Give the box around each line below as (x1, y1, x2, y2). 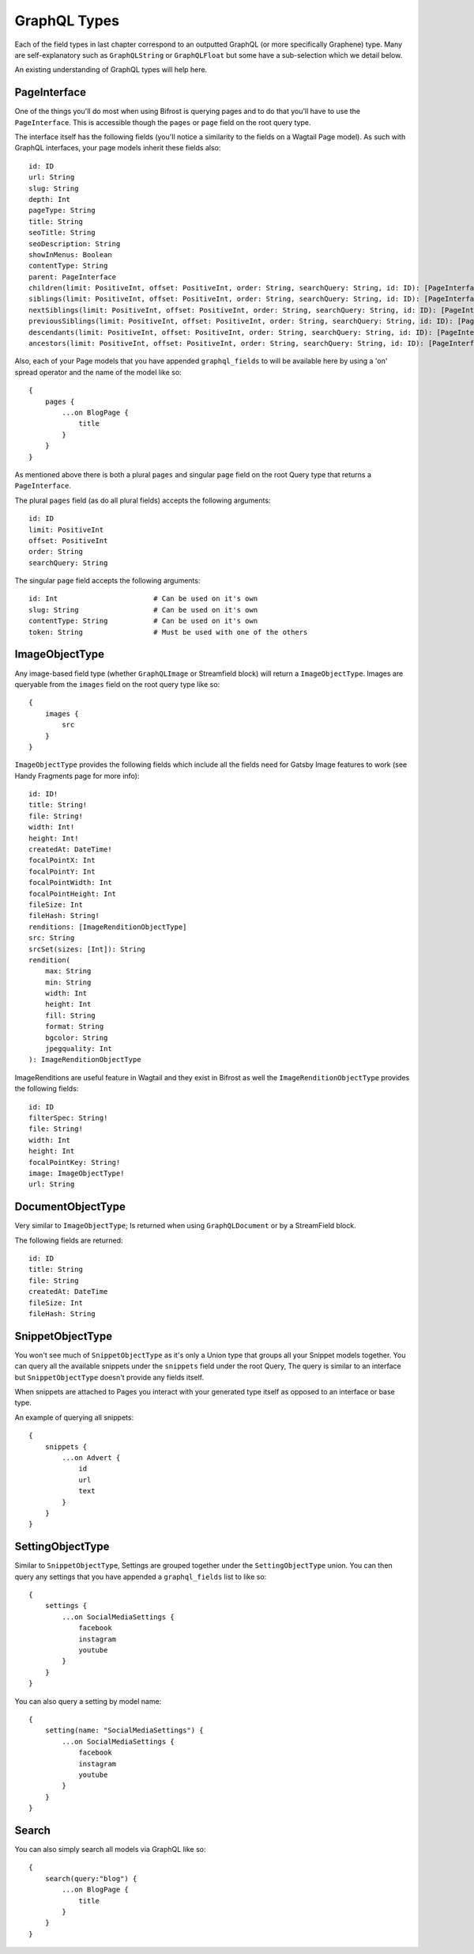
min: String (44, 977, 92, 987)
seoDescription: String (28, 239, 121, 249)
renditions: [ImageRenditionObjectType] (28, 922, 187, 931)
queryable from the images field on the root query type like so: (14, 679, 220, 689)
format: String (44, 1022, 104, 1031)
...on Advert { (62, 1453, 121, 1463)
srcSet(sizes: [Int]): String (28, 944, 146, 954)
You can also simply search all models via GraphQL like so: (14, 1844, 206, 1853)
